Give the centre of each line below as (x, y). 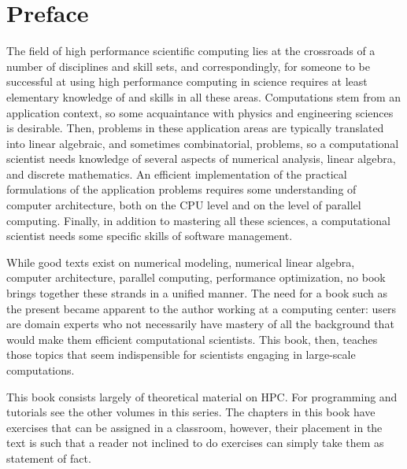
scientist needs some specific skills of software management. (150, 236)
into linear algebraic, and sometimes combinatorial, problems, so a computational (203, 143)
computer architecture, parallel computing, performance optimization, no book (196, 277)
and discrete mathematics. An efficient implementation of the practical (177, 174)
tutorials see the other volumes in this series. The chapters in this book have (191, 412)
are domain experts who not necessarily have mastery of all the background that (200, 324)
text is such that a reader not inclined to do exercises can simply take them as (195, 443)
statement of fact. (49, 458)
